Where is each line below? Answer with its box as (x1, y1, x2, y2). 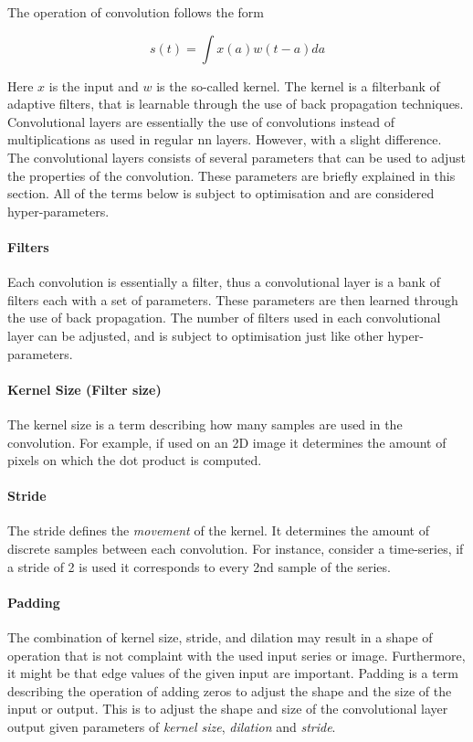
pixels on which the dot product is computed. (7, 450, 262, 470)
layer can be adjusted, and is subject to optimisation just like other (7, 325, 384, 344)
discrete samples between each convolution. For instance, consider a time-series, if (7, 539, 464, 558)
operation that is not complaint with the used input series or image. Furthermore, (7, 645, 466, 664)
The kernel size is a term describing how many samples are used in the (7, 414, 403, 433)
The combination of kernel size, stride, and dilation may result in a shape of (7, 628, 433, 647)
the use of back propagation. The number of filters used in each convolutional (7, 308, 441, 327)
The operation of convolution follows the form (7, 3, 264, 21)
